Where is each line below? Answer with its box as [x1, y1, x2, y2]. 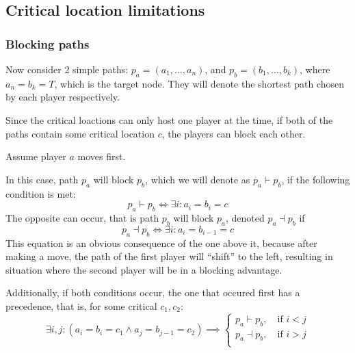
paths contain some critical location [5, 126, 155, 140]
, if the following [281, 172, 350, 186]
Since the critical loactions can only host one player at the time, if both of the [5, 112, 333, 127]
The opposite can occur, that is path [5, 210, 159, 224]
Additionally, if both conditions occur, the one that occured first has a [5, 285, 300, 300]
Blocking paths [5, 35, 90, 52]
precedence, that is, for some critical [5, 298, 157, 313]
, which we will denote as [145, 172, 250, 186]
